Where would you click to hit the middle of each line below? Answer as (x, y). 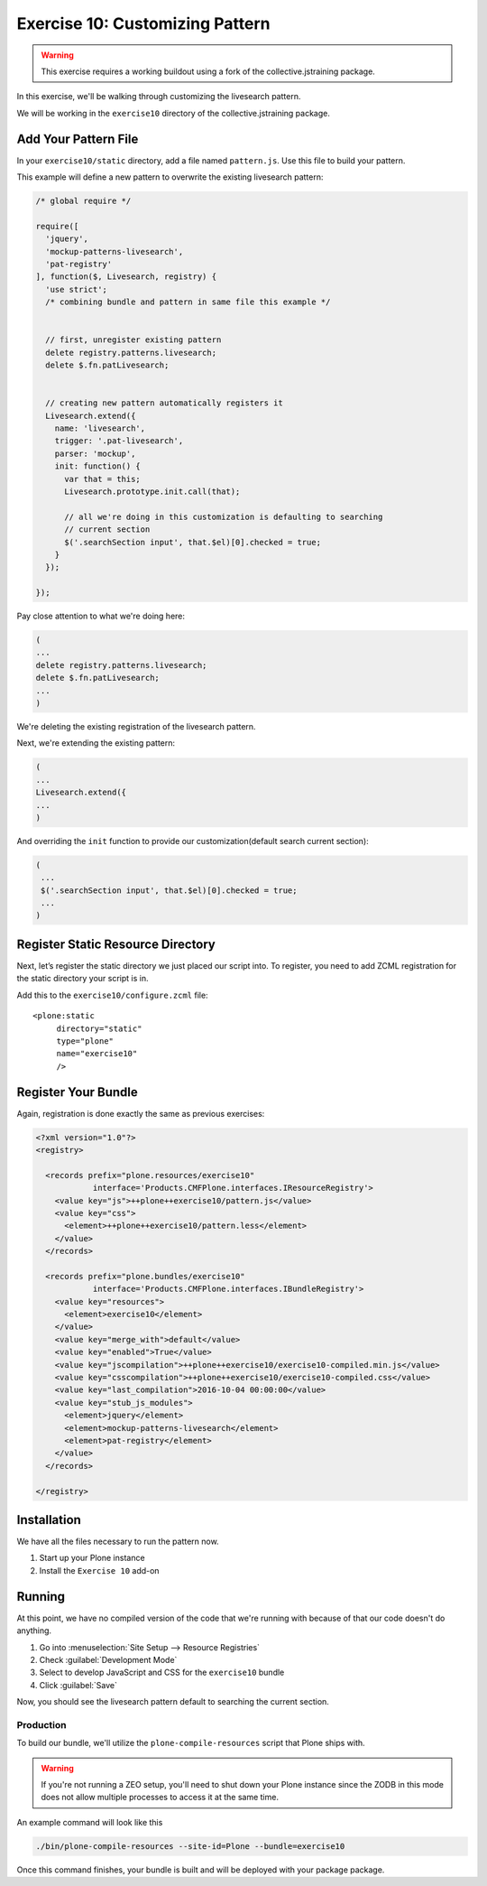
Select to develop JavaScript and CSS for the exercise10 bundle (162, 1672)
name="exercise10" (97, 1054)
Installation (49, 1520)
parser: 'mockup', (95, 453)
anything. (34, 1631)
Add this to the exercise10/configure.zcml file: (112, 995)
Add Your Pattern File (78, 139)
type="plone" (85, 1041)
